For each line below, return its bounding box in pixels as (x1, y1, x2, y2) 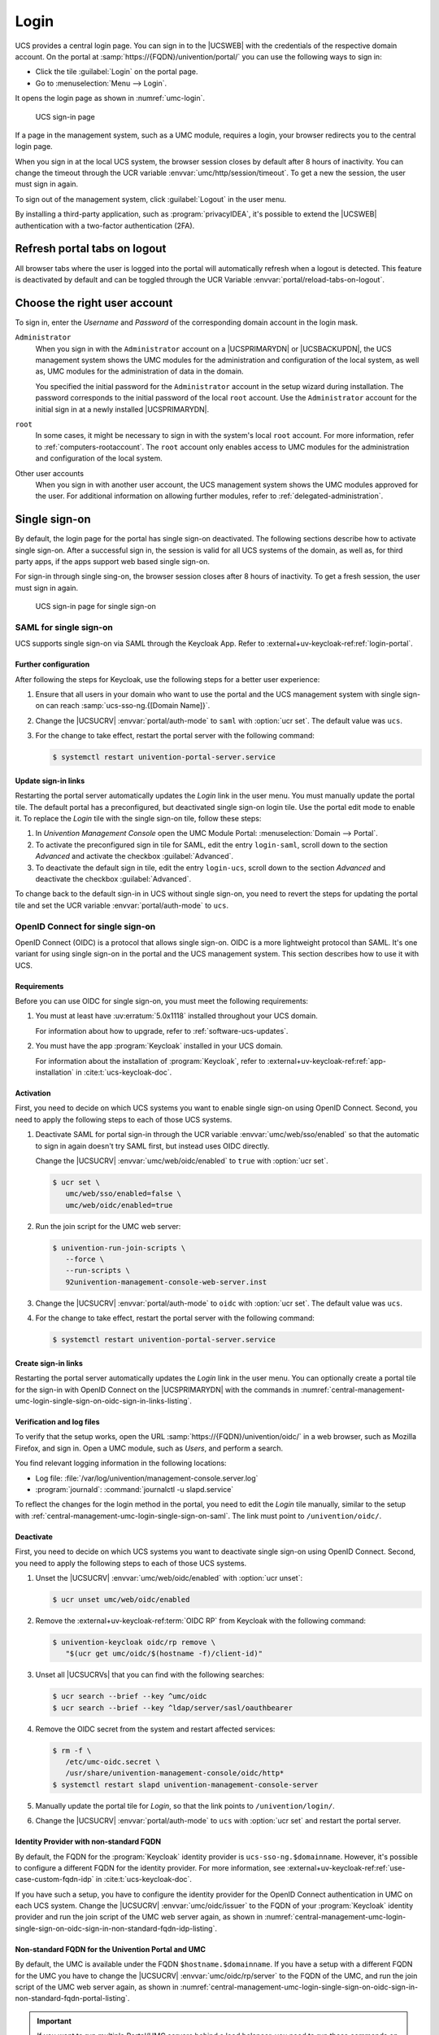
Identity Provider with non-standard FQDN (15, 1836, 162, 1847)
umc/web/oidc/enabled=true (65, 1201, 173, 1210)
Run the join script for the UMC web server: (35, 1221, 181, 1231)
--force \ (65, 1254, 105, 1264)
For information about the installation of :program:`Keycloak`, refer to (35, 1056, 266, 1066)
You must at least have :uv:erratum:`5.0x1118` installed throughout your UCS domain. (35, 1011, 319, 1021)
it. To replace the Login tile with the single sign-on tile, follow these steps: (15, 814, 262, 823)
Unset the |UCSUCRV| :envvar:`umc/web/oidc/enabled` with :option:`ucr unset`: (35, 1573, 303, 1582)
